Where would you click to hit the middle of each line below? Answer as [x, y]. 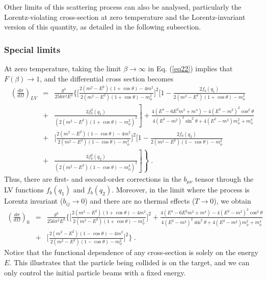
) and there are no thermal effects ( [140, 201]
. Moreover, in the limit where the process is [181, 190]
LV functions [24, 190]
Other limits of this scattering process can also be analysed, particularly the [123, 7]
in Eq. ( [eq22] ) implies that [190, 68]
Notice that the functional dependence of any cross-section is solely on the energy [131, 252]
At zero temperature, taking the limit [63, 68]
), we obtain [232, 201]
